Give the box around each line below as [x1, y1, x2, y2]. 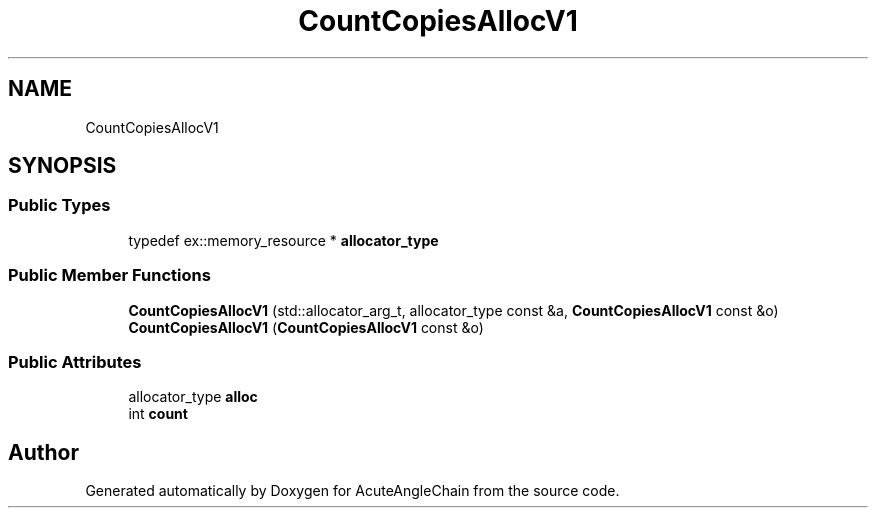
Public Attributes [8, 351, 142, 372]
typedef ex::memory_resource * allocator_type [128, 231, 439, 249]
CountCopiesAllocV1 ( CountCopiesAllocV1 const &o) [128, 318, 484, 336]
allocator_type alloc [128, 388, 258, 406]
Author [8, 439, 79, 465]
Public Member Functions [8, 265, 211, 286]
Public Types [8, 195, 111, 216]
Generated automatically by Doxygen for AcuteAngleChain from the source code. [85, 482, 620, 500]
